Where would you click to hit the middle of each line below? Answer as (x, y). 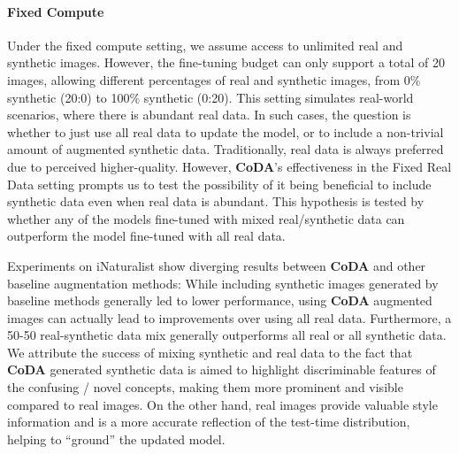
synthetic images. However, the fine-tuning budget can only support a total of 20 (226, 62)
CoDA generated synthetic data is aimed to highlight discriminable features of (222, 369)
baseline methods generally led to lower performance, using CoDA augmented (220, 300)
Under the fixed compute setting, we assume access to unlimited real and (205, 45)
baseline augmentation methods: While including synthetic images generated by (223, 283)
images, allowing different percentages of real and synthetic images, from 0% (214, 79)
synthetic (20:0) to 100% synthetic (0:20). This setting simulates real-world (210, 97)
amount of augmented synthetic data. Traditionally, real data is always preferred (226, 149)
